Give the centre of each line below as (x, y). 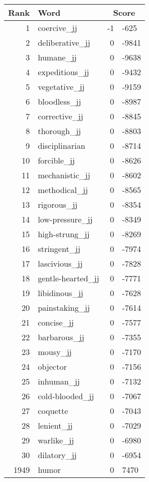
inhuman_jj (59, 381)
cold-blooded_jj (66, 396)
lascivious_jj (60, 263)
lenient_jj (55, 425)
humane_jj (57, 57)
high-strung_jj (64, 234)
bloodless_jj (59, 101)
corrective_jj (61, 116)
